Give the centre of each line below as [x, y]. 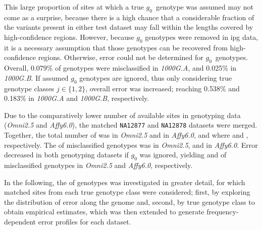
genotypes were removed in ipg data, [202, 37]
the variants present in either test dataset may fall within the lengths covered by [129, 27]
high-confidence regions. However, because [69, 37]
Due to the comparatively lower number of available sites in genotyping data [122, 115]
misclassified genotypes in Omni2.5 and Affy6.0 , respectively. [98, 165]
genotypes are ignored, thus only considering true [156, 77]
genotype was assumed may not [205, 7]
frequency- [223, 212]
